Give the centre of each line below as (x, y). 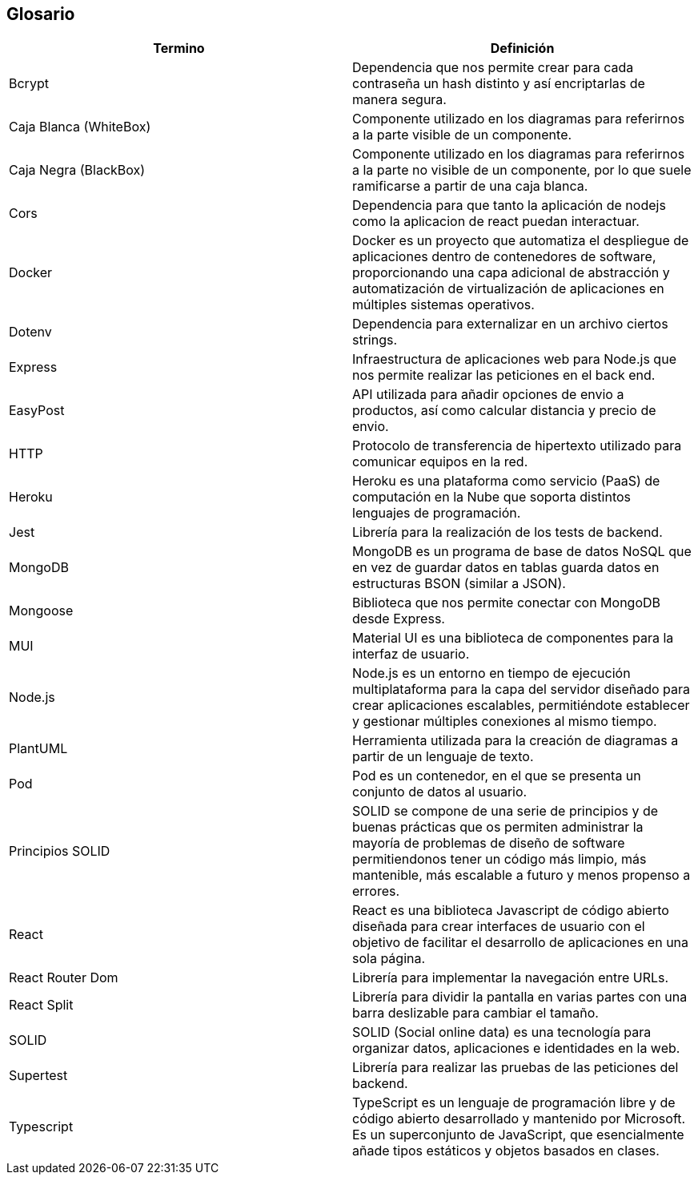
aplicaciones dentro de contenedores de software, (504, 257)
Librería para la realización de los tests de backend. (507, 532)
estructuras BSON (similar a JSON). (459, 584)
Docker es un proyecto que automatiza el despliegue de (521, 241)
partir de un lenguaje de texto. (443, 757)
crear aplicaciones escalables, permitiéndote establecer (521, 705)
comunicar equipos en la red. (440, 462)
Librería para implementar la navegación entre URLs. (511, 978)
